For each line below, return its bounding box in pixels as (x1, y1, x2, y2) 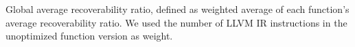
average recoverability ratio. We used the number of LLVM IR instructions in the (5, 15, 347, 29)
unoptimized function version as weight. (5, 29, 173, 43)
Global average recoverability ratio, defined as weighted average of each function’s (5, 2, 350, 16)
